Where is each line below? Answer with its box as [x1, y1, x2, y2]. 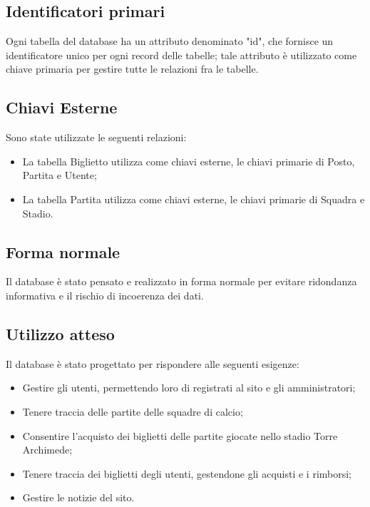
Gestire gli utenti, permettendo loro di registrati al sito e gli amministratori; [22, 380, 356, 395]
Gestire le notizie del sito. [22, 490, 135, 505]
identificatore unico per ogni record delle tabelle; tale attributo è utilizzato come [6, 47, 357, 62]
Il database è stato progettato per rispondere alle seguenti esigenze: [6, 356, 299, 371]
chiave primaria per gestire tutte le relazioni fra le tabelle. [6, 61, 259, 76]
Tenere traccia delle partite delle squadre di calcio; [22, 404, 243, 419]
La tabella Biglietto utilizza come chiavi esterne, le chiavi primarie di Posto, [22, 153, 355, 168]
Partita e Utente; [22, 168, 97, 183]
